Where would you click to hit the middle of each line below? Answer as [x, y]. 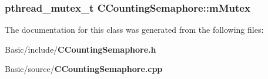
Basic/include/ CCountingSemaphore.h [81, 49]
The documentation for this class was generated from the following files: [134, 30]
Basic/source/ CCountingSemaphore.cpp [84, 69]
